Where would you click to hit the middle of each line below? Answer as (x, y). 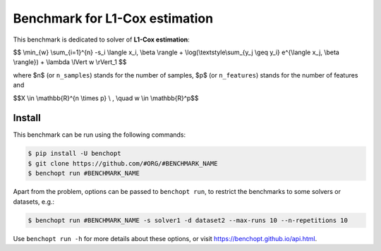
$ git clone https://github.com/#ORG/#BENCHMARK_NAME (123, 163)
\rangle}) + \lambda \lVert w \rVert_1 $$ (70, 62)
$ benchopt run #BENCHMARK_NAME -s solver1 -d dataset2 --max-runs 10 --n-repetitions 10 (188, 220)
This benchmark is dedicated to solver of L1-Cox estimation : (101, 39)
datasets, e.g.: (34, 202)
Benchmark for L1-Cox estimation (113, 18)
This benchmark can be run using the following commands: (99, 135)
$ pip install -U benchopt (74, 154)
